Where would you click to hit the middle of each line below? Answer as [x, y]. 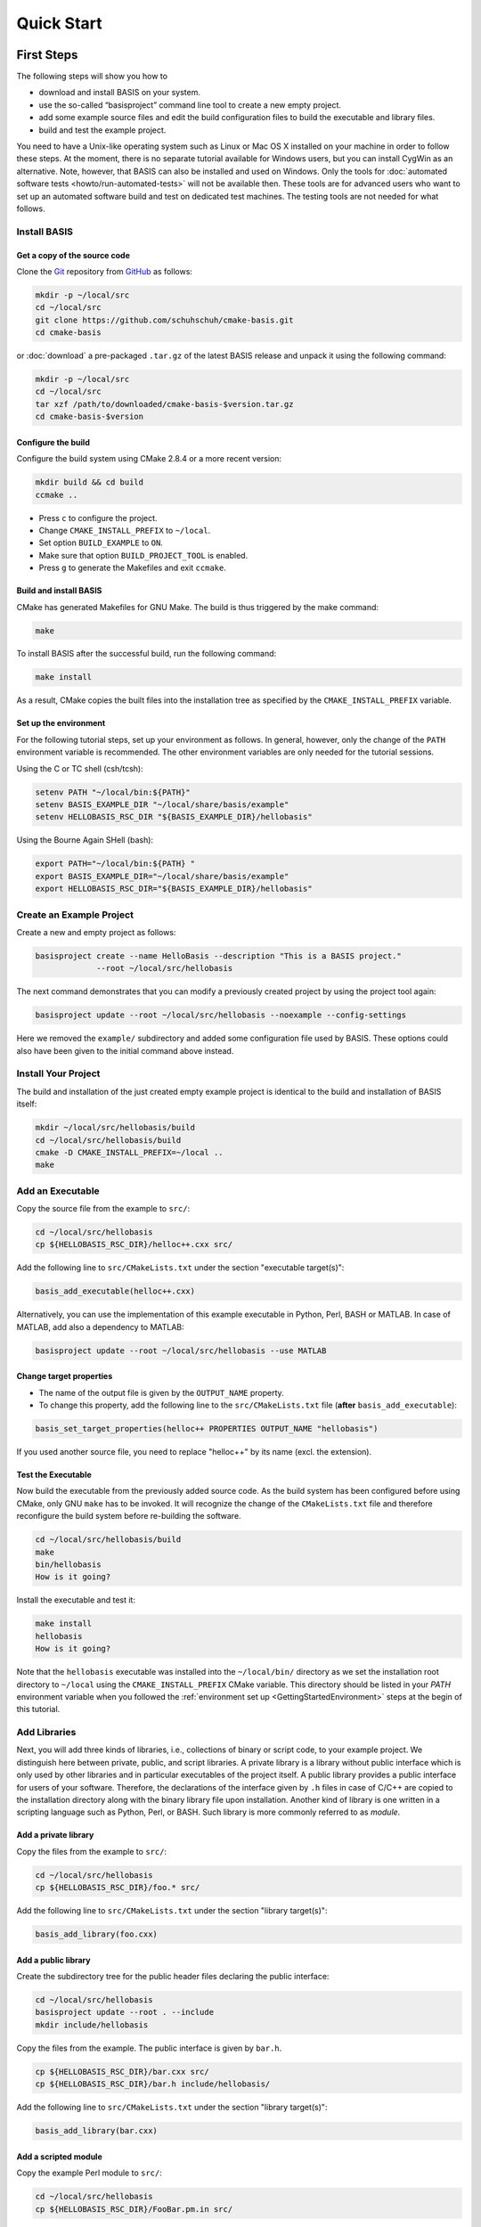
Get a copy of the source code [73, 255]
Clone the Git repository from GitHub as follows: [105, 271]
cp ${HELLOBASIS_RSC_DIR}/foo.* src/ [118, 1888]
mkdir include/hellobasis [92, 2025]
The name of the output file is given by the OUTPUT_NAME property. [161, 1392]
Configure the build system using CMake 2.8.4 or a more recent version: [149, 459]
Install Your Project [58, 1073]
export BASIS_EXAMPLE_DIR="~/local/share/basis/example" [162, 876]
